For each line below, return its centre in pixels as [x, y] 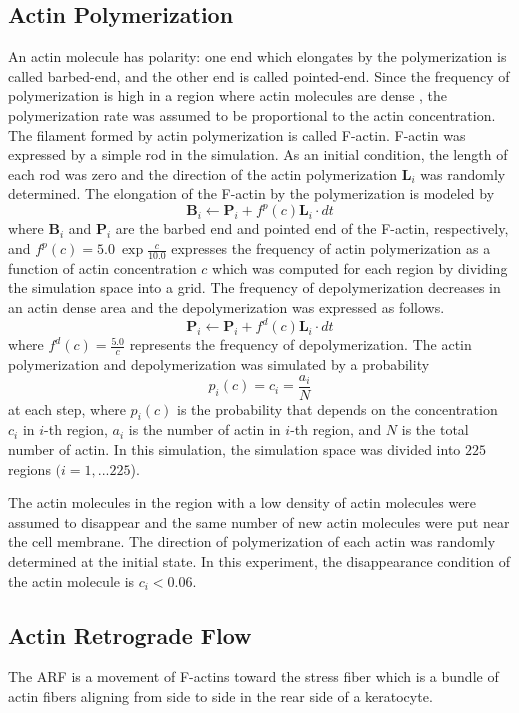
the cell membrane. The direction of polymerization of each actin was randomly [252, 541]
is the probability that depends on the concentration [337, 408]
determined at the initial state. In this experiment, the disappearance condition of [259, 561]
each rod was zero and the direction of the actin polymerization [203, 173]
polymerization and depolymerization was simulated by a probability [219, 363]
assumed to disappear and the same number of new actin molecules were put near [259, 521]
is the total [435, 429]
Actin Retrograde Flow [130, 634]
